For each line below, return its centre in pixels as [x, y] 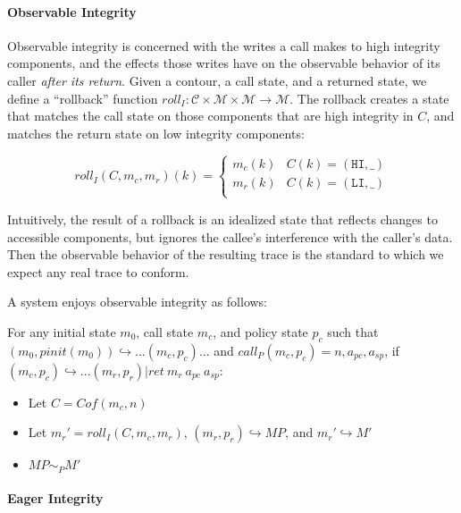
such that [353, 331]
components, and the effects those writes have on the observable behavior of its [224, 63]
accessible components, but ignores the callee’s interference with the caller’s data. [230, 236]
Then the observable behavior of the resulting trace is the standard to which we [226, 254]
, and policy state [260, 331]
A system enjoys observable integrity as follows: [138, 302]
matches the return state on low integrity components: [156, 133]
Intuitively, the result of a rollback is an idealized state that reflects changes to [222, 219]
